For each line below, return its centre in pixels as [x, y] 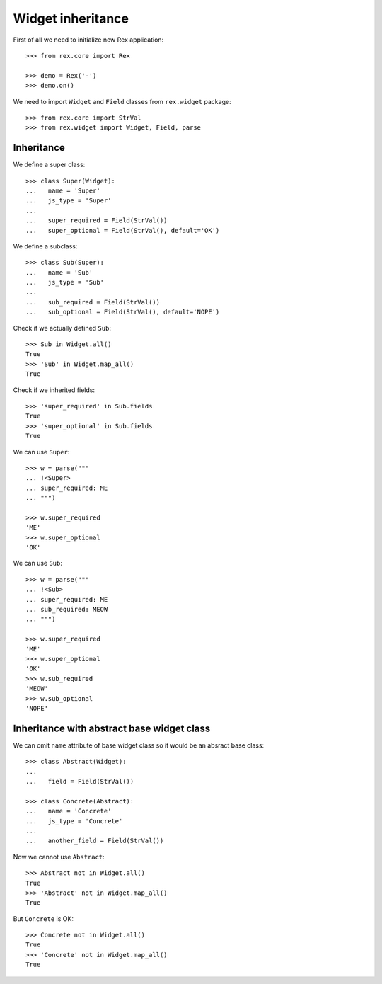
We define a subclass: [45, 246]
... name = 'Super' [63, 190]
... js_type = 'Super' [69, 201]
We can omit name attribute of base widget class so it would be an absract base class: [139, 745]
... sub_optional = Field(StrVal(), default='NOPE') [123, 312]
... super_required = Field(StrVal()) [97, 221]
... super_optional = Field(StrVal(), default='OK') [123, 230]
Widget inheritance [71, 18]
